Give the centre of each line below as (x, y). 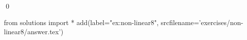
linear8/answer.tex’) (34, 32)
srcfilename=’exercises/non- (202, 22)
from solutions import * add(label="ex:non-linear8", (81, 22)
